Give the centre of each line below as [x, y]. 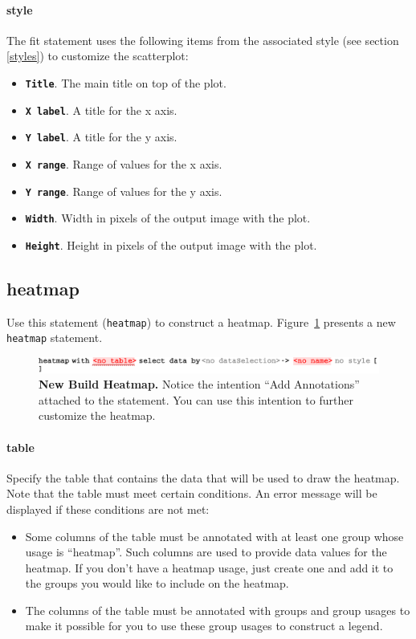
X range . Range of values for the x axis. [124, 163]
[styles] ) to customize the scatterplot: [98, 56]
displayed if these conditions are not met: [108, 509]
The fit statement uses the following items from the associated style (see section [203, 40]
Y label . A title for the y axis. [101, 137]
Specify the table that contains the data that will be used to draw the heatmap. [203, 477]
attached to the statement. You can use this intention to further [196, 399]
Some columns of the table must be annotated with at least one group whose [214, 536]
